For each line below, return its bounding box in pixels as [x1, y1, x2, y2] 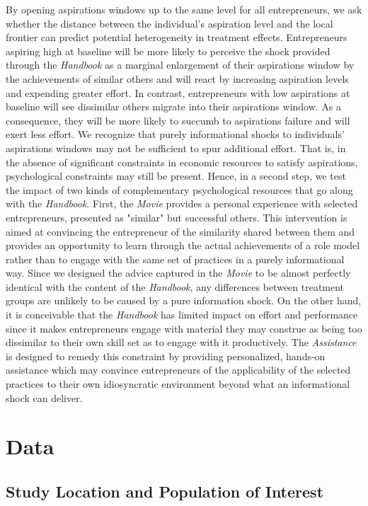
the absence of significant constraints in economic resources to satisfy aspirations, [6, 154, 358, 169]
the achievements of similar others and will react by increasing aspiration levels [6, 71, 349, 86]
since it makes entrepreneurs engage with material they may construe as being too [6, 321, 362, 335]
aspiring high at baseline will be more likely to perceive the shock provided [6, 43, 330, 58]
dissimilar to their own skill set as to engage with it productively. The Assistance [6, 335, 357, 350]
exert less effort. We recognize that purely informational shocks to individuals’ [6, 127, 345, 142]
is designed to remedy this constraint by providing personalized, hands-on [6, 348, 326, 363]
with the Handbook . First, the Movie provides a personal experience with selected [6, 196, 358, 211]
